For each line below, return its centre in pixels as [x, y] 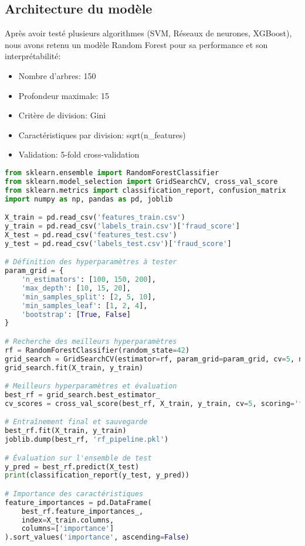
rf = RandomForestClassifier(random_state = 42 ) [97, 350]
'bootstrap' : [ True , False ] [76, 314]
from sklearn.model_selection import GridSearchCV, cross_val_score [141, 181]
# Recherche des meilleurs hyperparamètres [91, 341]
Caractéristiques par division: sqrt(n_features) [102, 134]
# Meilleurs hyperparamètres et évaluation [91, 386]
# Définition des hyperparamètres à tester [91, 262]
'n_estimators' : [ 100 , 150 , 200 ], [89, 280]
